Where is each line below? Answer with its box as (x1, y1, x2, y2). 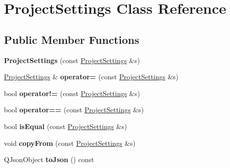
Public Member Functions (4, 32, 139, 47)
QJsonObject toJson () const (4, 154, 94, 165)
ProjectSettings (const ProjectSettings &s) (4, 55, 140, 65)
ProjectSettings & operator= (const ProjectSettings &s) (4, 71, 179, 82)
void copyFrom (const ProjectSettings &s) (4, 137, 136, 148)
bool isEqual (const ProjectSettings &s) (4, 121, 127, 131)
